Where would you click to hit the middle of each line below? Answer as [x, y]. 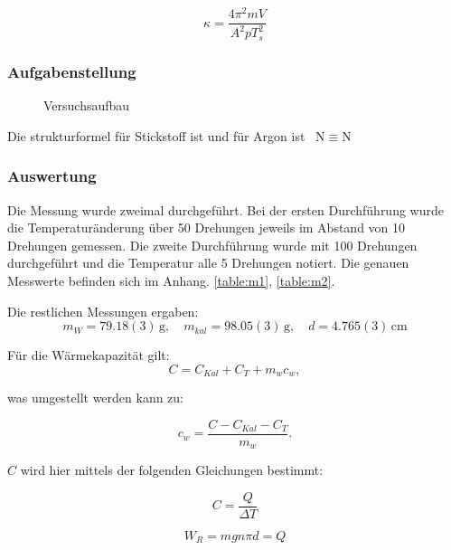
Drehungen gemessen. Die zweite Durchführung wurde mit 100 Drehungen [212, 245]
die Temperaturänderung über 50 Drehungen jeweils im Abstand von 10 [207, 228]
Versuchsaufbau [87, 105]
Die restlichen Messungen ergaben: [103, 311]
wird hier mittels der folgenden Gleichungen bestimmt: [172, 470]
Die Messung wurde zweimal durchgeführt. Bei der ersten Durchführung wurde [225, 209]
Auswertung [52, 176]
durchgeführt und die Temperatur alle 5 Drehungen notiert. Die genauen [208, 263]
